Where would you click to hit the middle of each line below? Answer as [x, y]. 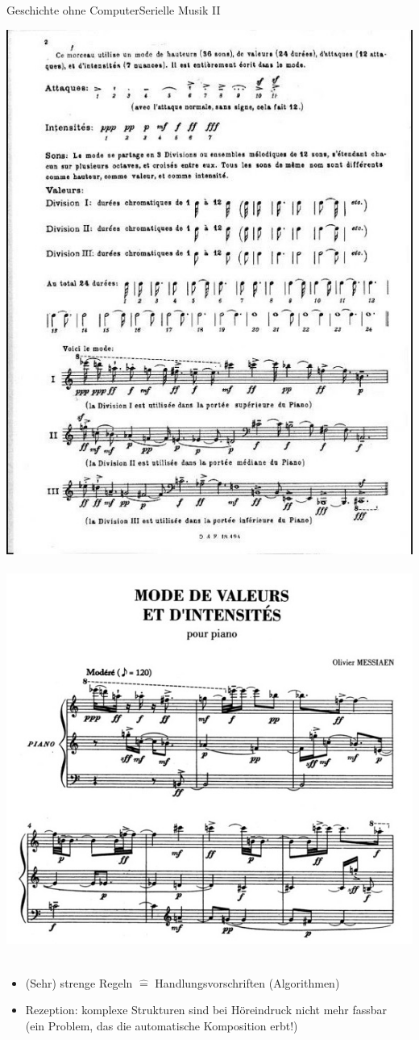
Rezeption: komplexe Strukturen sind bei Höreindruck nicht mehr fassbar [206, 1010]
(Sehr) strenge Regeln [79, 982]
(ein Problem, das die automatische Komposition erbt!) [162, 1025]
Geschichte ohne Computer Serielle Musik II [114, 10]
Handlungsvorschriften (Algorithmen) [247, 982]
